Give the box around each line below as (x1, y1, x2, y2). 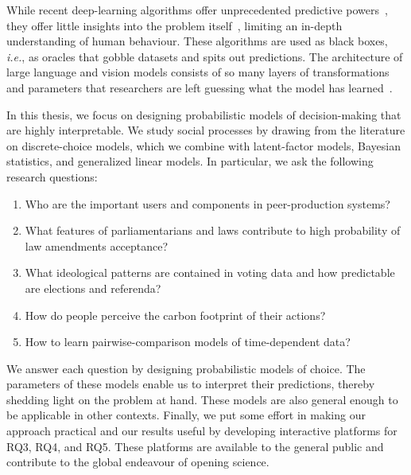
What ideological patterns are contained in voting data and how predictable (25, 264, 395, 281)
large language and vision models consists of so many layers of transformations (6, 64, 390, 80)
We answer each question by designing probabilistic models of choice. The (6, 360, 366, 376)
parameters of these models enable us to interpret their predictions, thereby (6, 376, 375, 392)
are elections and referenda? (25, 279, 161, 296)
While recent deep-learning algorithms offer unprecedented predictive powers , (6, 2, 388, 18)
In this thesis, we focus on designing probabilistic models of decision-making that (6, 106, 401, 123)
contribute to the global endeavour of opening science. (6, 454, 269, 470)
